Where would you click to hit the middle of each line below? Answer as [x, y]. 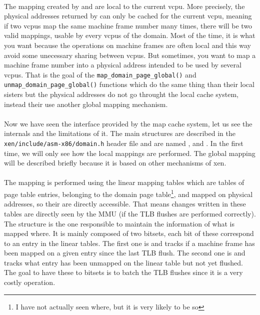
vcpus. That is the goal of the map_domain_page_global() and [100, 74]
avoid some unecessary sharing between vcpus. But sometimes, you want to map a [130, 55]
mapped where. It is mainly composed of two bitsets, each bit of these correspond [129, 233]
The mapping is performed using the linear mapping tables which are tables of [124, 182]
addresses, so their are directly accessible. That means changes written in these [125, 204]
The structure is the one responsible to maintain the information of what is [119, 223]
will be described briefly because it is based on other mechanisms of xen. [115, 163]
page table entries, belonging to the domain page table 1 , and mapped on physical [128, 193]
